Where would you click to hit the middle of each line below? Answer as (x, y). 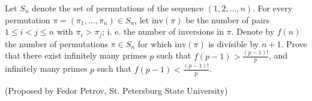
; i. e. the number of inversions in (163, 31)
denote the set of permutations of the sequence (118, 8)
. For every (273, 8)
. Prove (294, 43)
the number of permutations (57, 43)
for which (155, 43)
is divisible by (234, 43)
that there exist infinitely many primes (76, 55)
